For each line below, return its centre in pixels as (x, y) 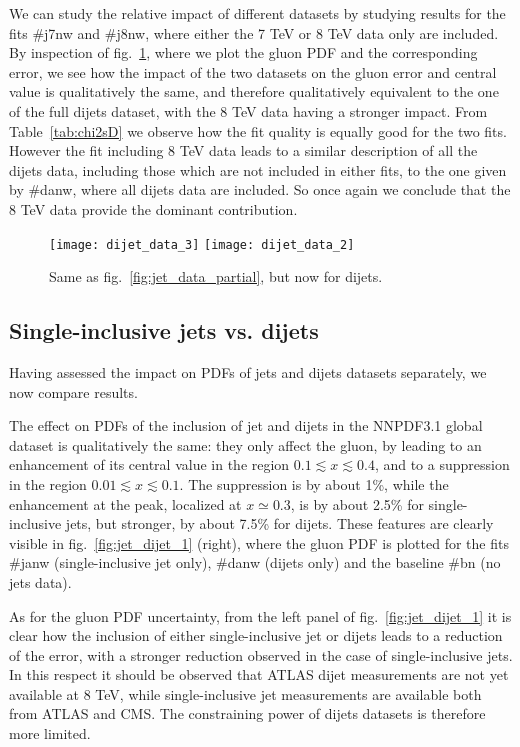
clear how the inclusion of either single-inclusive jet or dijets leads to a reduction (256, 635)
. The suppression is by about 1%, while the (314, 483)
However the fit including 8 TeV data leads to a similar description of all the (243, 150)
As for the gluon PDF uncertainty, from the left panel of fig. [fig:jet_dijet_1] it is (260, 615)
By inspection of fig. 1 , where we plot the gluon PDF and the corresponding (243, 52)
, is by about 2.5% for (357, 503)
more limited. (50, 733)
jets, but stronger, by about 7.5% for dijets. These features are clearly (279, 523)
